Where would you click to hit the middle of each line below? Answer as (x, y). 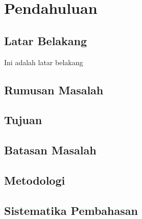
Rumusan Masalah (54, 89)
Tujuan (23, 120)
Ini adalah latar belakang (44, 62)
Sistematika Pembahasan (71, 210)
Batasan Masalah (50, 150)
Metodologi (35, 180)
